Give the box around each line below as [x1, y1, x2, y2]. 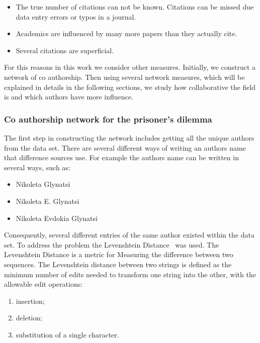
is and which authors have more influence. [4, 91, 133, 102]
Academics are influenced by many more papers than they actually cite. [16, 28, 237, 39]
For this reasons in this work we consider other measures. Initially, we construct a [4, 62, 255, 72]
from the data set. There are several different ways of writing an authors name [4, 142, 246, 153]
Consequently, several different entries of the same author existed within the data [4, 230, 254, 240]
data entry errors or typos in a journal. [16, 11, 136, 22]
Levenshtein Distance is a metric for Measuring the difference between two [4, 249, 233, 260]
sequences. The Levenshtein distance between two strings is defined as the [4, 259, 232, 269]
